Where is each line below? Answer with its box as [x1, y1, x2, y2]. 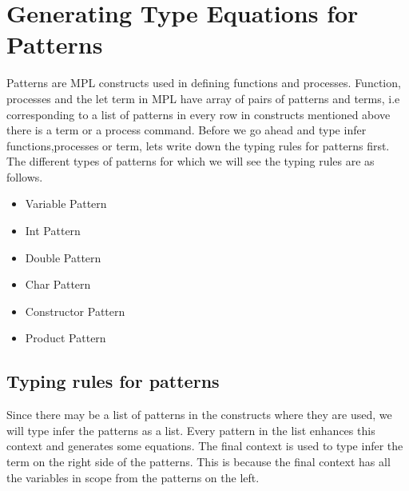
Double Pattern [25, 249, 101, 265]
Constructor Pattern [25, 302, 125, 319]
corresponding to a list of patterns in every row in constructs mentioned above [6, 106, 391, 122]
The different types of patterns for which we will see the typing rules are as [6, 153, 375, 170]
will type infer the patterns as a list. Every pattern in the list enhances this [6, 421, 375, 438]
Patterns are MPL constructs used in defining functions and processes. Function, [6, 74, 401, 91]
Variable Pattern [25, 195, 107, 212]
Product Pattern [25, 329, 106, 346]
